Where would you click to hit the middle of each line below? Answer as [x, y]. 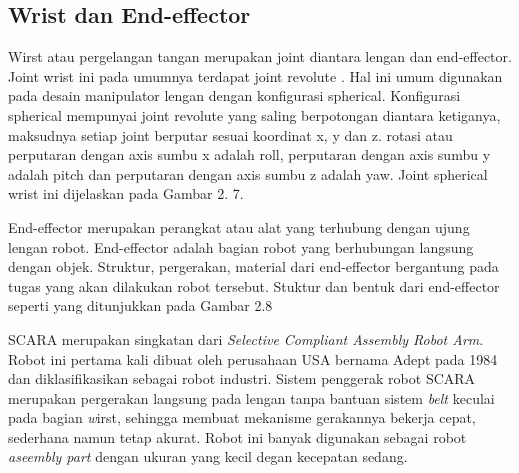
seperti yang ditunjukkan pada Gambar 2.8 [140, 305]
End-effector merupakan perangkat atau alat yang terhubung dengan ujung [239, 226]
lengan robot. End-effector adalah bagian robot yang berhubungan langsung [241, 246]
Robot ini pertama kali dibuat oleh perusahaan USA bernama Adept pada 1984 [253, 358]
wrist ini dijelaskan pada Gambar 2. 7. [126, 193]
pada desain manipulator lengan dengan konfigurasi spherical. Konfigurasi [234, 95]
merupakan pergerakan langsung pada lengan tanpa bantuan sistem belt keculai [251, 397]
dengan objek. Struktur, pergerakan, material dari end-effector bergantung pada [253, 266]
